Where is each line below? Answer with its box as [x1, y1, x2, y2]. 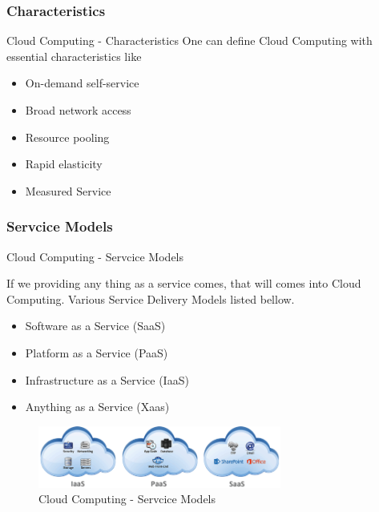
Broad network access [25, 102, 131, 118]
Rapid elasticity [25, 155, 103, 172]
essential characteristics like [6, 47, 142, 64]
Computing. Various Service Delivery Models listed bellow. [6, 290, 295, 307]
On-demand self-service [25, 75, 139, 91]
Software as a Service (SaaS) [25, 317, 166, 334]
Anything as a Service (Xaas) [25, 398, 170, 415]
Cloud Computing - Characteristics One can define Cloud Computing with [6, 32, 373, 49]
